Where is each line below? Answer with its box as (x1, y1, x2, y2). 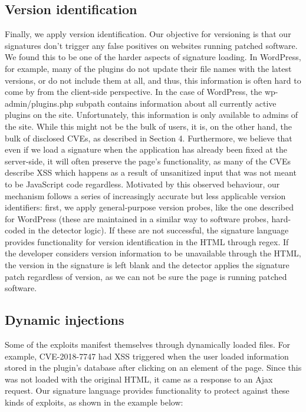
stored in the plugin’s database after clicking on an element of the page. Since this (5, 361, 302, 374)
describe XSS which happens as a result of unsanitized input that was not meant (5, 166, 297, 179)
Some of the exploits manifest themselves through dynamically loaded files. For (5, 338, 291, 351)
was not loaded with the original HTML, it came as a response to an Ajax (5, 373, 273, 385)
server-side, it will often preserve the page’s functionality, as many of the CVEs (5, 154, 291, 167)
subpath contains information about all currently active (75, 97, 277, 109)
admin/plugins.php (5, 97, 74, 109)
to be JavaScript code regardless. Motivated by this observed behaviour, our (5, 177, 280, 190)
